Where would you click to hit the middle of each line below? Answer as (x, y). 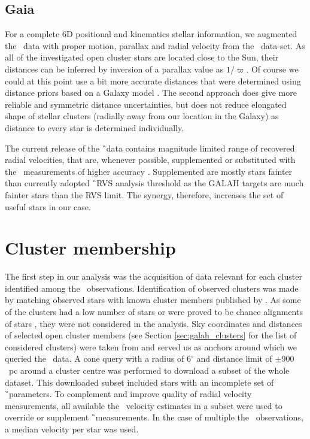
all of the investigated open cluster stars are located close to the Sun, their (142, 57)
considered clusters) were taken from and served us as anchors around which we (151, 346)
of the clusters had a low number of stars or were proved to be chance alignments (154, 312)
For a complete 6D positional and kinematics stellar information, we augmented (151, 34)
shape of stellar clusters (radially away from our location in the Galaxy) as (142, 116)
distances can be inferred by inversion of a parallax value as (114, 69)
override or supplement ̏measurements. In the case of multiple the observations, (154, 417)
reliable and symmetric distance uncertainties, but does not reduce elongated (146, 104)
